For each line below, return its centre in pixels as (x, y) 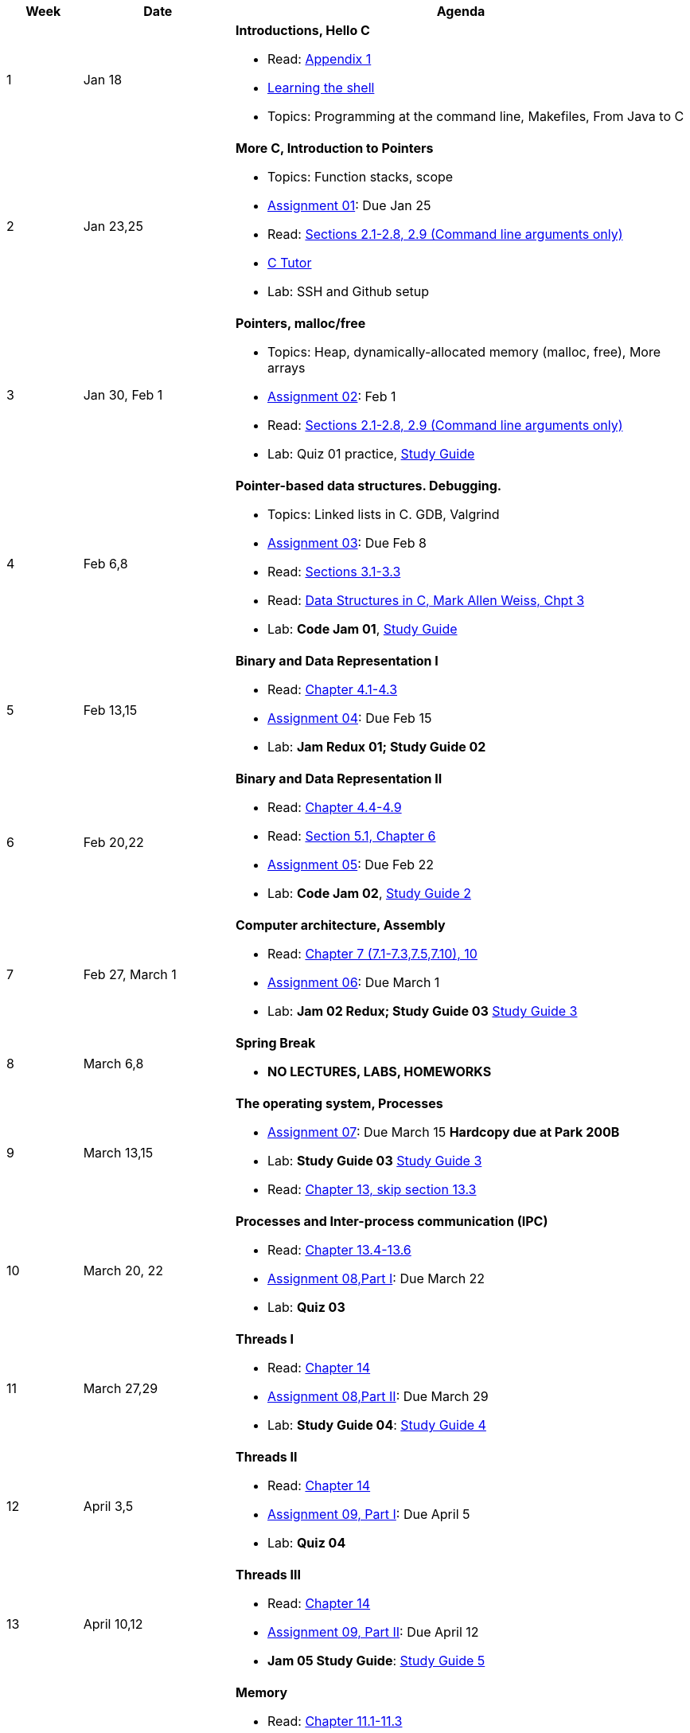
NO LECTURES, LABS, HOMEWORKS (379, 1071)
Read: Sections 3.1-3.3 (334, 572)
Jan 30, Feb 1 (123, 395)
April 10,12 (113, 1624)
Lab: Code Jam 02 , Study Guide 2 (369, 893)
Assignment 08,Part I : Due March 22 (376, 1278)
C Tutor (289, 263)
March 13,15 (118, 1153)
